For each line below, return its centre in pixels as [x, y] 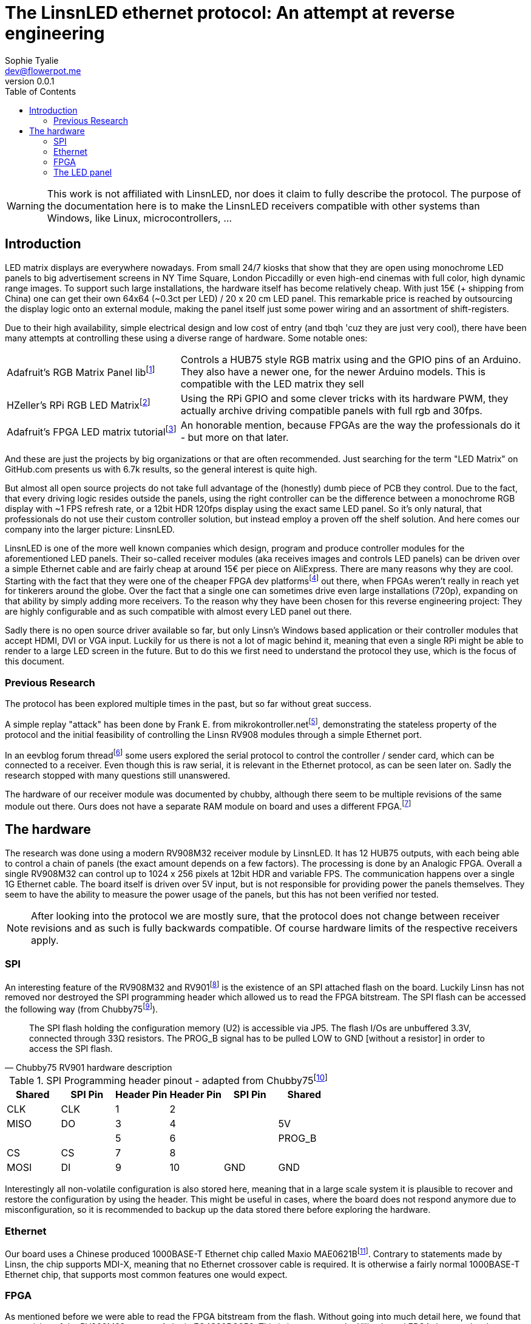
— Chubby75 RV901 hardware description [89, 1067]
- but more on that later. [235, 437]
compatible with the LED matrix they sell [272, 384]
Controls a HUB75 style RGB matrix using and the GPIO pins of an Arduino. [351, 359]
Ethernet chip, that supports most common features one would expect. [146, 1274]
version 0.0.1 [30, 81]
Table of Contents [41, 91]
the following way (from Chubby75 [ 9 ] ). [82, 1008]
